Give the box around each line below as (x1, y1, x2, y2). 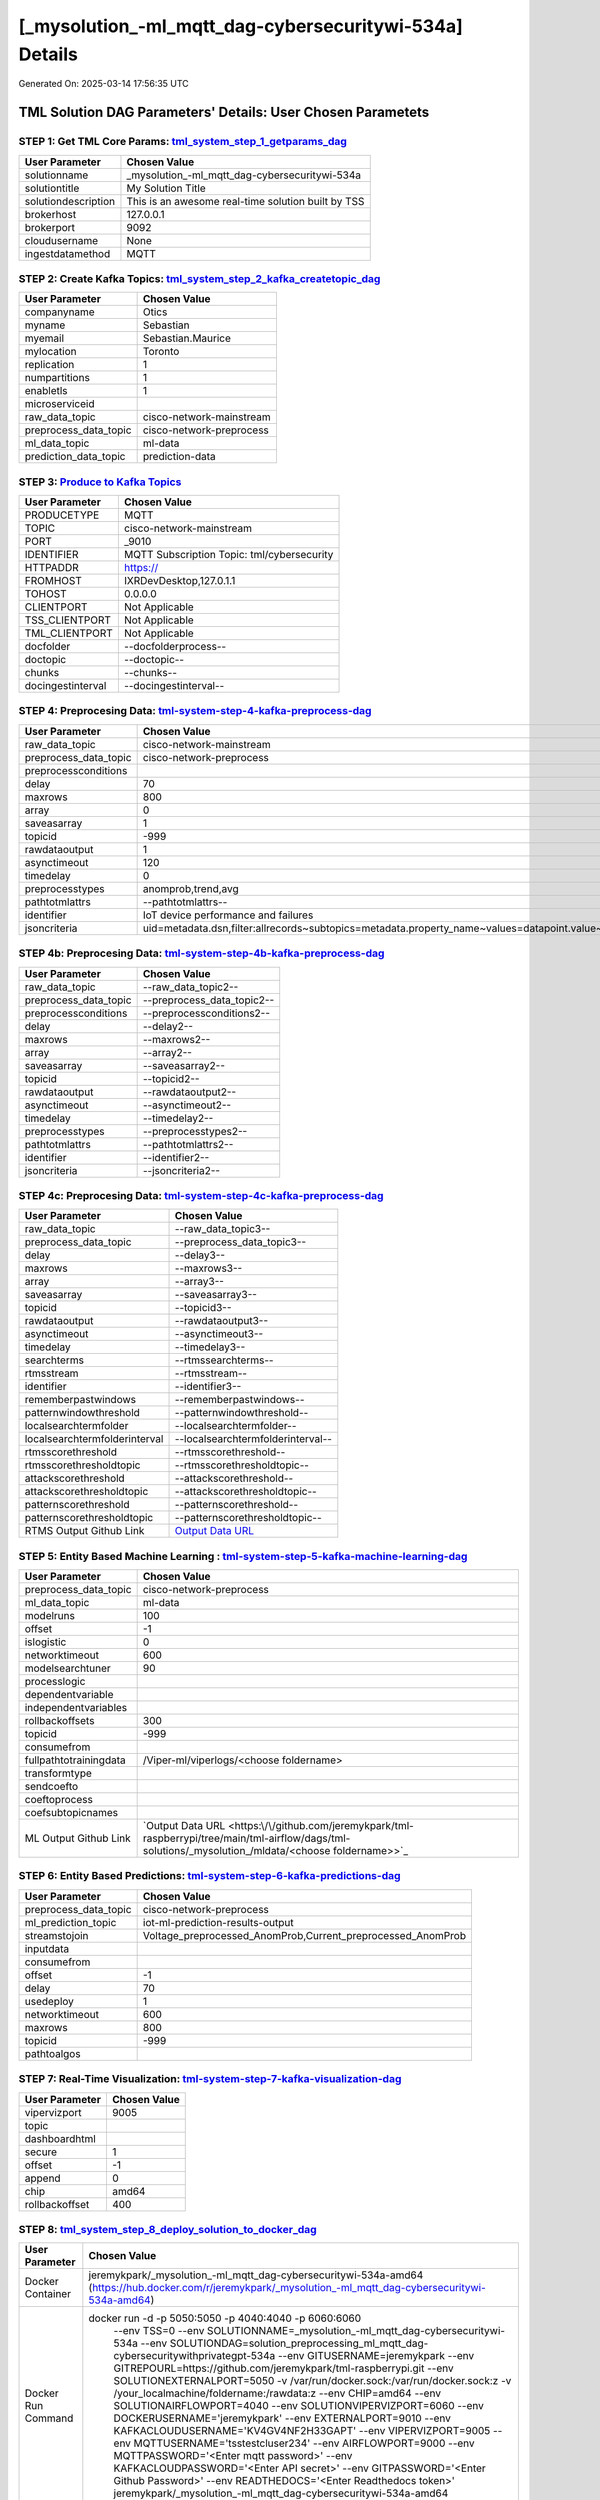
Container (24, 2287, 72, 2301)
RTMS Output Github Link (24, 1524, 145, 1538)
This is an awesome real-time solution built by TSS (126, 194, 365, 208)
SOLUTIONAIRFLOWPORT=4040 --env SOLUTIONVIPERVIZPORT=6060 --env (113, 2399, 484, 2413)
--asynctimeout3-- (174, 1327, 264, 1341)
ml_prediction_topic (24, 1915, 117, 1929)
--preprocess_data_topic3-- (174, 1235, 307, 1249)
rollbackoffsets (24, 1714, 95, 1727)
